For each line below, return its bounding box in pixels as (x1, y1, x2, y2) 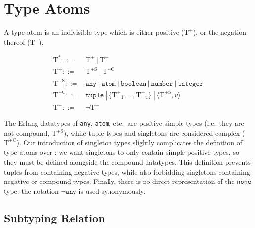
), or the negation (193, 27, 247, 37)
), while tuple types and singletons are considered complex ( (63, 128, 245, 138)
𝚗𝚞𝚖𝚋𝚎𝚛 (151, 80, 173, 87)
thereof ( (4, 36, 30, 46)
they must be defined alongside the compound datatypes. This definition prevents (4, 156, 251, 167)
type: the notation (4, 185, 59, 196)
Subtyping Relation (4, 210, 105, 225)
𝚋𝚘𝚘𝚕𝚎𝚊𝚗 (121, 80, 146, 87)
